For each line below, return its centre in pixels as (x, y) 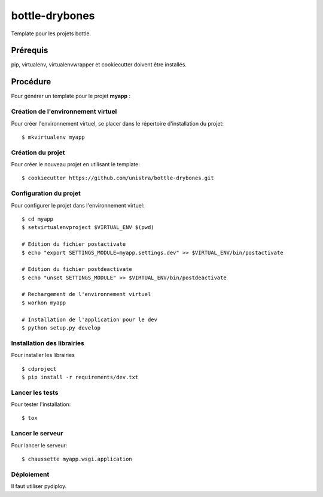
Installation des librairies (48, 343)
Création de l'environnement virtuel (64, 112)
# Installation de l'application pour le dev (90, 319)
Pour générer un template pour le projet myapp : (71, 96)
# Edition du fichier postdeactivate (77, 269)
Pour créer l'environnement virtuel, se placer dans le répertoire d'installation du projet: (118, 123)
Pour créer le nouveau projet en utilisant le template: (76, 164)
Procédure (31, 82)
